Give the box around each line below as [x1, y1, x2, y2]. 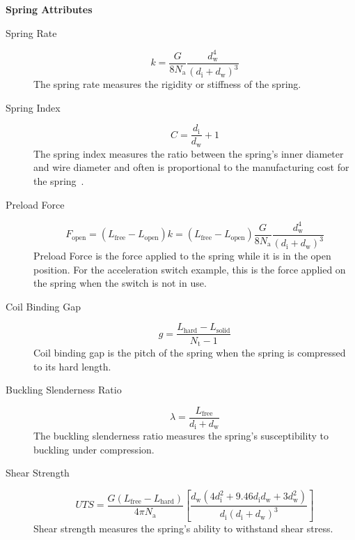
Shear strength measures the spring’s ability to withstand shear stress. [33, 520, 333, 535]
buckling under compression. [33, 442, 155, 456]
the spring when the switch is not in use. [33, 276, 207, 290]
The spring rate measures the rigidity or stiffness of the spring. [33, 77, 301, 91]
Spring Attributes [6, 2, 93, 16]
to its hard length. [33, 359, 111, 373]
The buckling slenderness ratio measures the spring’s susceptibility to [33, 428, 329, 443]
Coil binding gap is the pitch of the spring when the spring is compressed [33, 345, 346, 359]
